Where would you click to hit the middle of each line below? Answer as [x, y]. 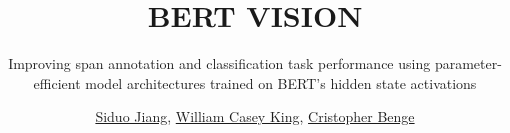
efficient [57, 82]
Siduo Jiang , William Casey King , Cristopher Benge [255, 116]
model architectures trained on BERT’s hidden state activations [281, 82]
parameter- [468, 63]
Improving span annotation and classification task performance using [219, 63]
